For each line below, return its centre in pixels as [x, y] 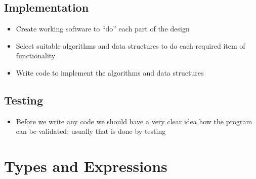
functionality [36, 56]
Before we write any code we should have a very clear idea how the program [134, 121]
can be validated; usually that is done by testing [91, 131]
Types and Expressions [86, 166]
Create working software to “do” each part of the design [103, 29]
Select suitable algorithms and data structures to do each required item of [131, 45]
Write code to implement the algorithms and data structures [110, 72]
